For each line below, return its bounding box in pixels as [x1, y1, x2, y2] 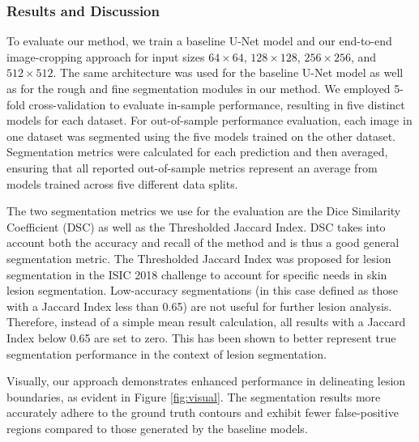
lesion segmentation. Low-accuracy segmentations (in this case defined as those [6, 282, 398, 299]
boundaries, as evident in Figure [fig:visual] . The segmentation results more [6, 388, 381, 405]
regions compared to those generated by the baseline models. [6, 419, 308, 436]
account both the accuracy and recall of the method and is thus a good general [6, 234, 400, 251]
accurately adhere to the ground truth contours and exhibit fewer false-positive [6, 404, 399, 421]
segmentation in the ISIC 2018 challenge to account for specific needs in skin [6, 266, 387, 283]
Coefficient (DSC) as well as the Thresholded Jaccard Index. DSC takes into [6, 218, 386, 235]
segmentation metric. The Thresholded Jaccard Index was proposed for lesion [6, 249, 391, 266]
